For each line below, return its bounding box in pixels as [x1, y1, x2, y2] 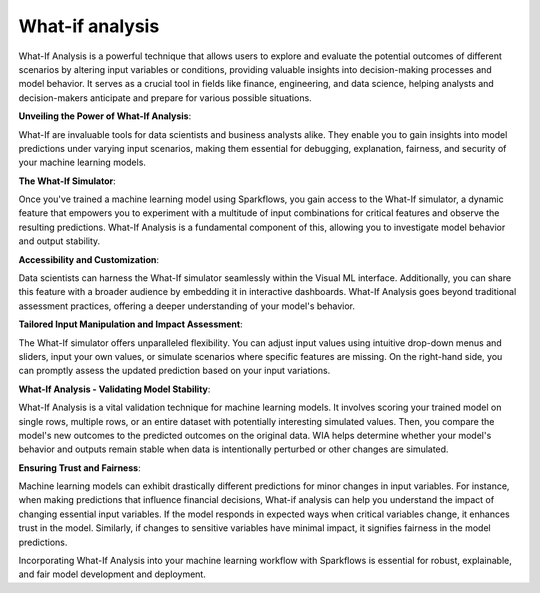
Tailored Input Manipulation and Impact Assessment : [18, 318, 244, 330]
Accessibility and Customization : [18, 253, 160, 265]
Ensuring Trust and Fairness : [18, 461, 141, 474]
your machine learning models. [18, 156, 147, 169]
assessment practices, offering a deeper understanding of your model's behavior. [18, 300, 355, 312]
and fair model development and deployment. [18, 568, 207, 580]
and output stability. [18, 235, 101, 247]
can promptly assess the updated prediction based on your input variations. [18, 365, 331, 377]
